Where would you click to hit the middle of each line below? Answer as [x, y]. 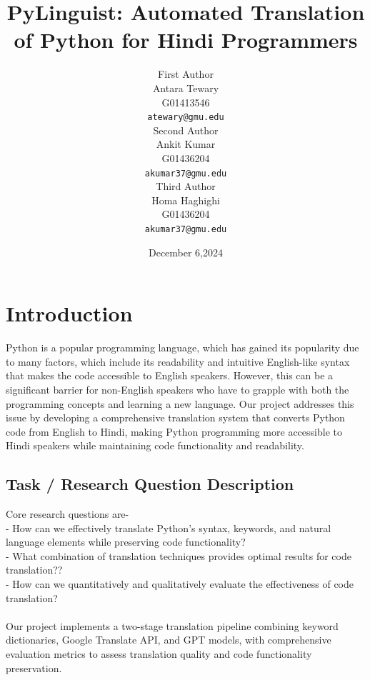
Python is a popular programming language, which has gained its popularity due [182, 347]
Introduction [69, 313]
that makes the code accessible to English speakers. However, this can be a [170, 375]
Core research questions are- [67, 514]
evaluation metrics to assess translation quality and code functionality [159, 654]
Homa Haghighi [186, 200]
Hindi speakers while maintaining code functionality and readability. [155, 445]
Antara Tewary [186, 87]
